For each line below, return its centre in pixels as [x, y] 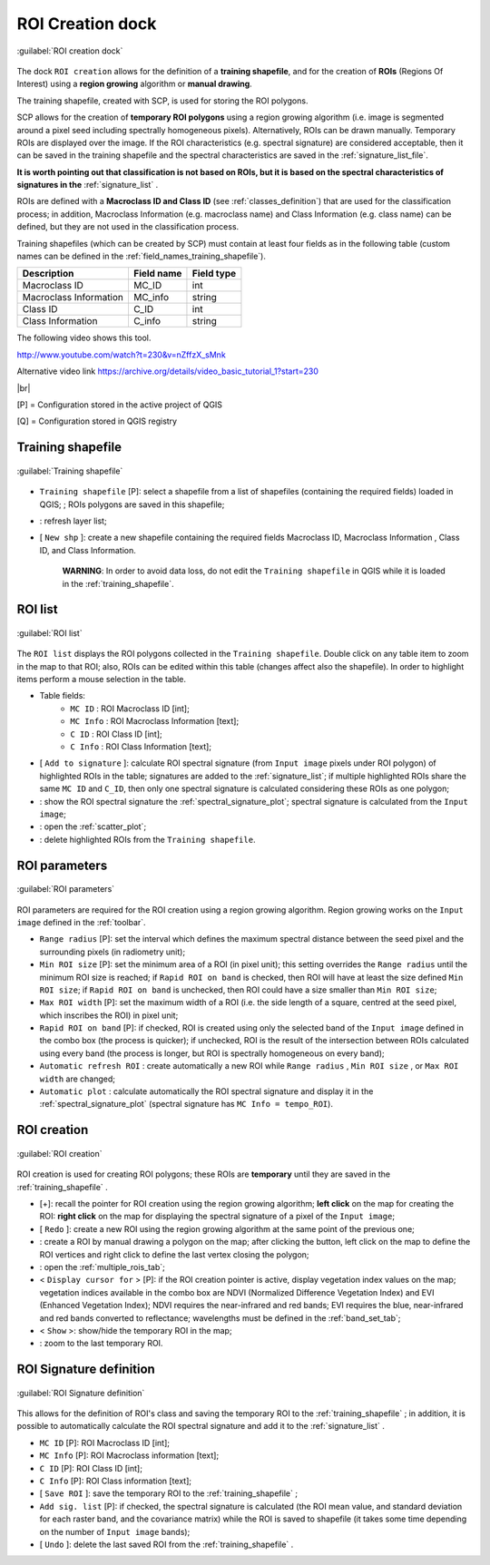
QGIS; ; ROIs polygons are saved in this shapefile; [132, 504]
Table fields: [63, 696]
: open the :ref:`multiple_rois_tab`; [102, 1267]
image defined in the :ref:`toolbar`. [81, 922]
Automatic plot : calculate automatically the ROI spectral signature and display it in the [206, 1091]
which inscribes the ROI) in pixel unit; [109, 1015]
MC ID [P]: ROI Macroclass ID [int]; [105, 1443]
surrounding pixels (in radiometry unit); [113, 952]
